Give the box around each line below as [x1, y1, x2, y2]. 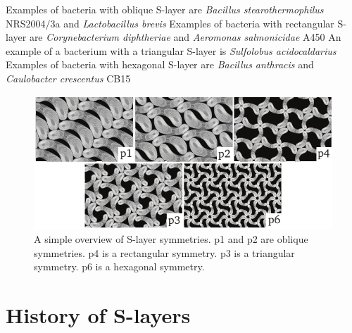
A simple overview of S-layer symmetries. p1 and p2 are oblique [34, 232, 308, 246]
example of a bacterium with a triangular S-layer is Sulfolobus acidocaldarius [6, 43, 337, 58]
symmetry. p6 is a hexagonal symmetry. [34, 259, 205, 274]
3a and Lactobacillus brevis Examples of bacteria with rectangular [50, 15, 334, 30]
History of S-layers [6, 301, 191, 329]
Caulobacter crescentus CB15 [6, 70, 131, 85]
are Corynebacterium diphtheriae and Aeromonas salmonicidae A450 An [29, 30, 341, 44]
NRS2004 [6, 15, 46, 30]
